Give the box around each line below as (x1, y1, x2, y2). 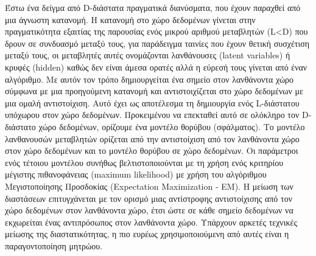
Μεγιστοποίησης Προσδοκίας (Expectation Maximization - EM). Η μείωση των (5, 179, 293, 192)
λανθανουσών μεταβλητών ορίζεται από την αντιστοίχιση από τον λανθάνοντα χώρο (5, 132, 300, 145)
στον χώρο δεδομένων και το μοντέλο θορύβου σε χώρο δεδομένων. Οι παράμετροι (5, 144, 298, 157)
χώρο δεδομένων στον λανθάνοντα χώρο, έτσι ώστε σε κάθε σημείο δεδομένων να (5, 204, 293, 216)
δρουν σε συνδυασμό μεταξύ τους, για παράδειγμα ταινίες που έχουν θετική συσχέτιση (5, 36, 310, 49)
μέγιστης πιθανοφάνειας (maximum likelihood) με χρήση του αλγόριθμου (5, 168, 267, 181)
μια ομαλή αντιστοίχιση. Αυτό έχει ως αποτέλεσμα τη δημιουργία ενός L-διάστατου (5, 96, 300, 109)
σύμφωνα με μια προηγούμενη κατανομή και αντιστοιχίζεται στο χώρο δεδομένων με (5, 85, 303, 97)
